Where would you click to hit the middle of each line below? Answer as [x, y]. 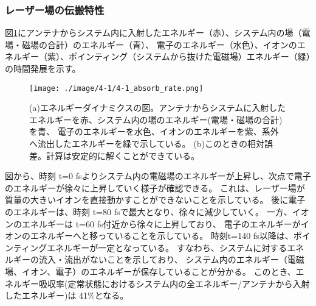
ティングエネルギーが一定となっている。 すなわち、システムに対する [150, 247]
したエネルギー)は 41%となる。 [67, 295]
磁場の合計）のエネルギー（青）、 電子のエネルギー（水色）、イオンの [159, 44]
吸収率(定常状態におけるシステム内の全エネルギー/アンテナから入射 [174, 283]
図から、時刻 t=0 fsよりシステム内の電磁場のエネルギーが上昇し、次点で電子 [158, 176]
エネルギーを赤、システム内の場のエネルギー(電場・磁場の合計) [156, 119]
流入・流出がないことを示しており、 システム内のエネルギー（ [163, 259]
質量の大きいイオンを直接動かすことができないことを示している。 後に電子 [155, 200]
